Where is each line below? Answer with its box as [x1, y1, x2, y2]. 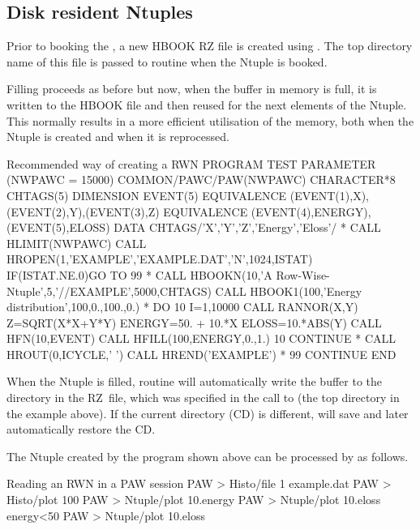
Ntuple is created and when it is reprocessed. [6, 128, 229, 145]
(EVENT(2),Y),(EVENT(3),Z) [6, 203, 160, 220]
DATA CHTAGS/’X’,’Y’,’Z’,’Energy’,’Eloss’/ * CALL [114, 219, 381, 236]
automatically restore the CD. [6, 421, 156, 438]
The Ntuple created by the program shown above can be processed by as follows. [6, 447, 409, 464]
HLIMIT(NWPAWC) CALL [6, 234, 147, 251]
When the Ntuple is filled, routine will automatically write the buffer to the [6, 373, 382, 390]
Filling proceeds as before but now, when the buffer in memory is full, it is [6, 80, 377, 97]
